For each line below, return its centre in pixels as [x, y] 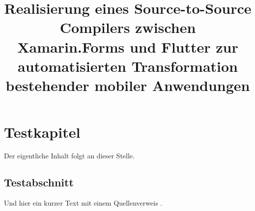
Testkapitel [42, 132]
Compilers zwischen [128, 27]
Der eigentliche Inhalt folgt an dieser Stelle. [69, 156]
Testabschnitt [39, 182]
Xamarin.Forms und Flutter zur [128, 46]
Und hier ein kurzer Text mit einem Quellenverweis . [83, 202]
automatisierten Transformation [127, 66]
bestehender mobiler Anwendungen [128, 85]
